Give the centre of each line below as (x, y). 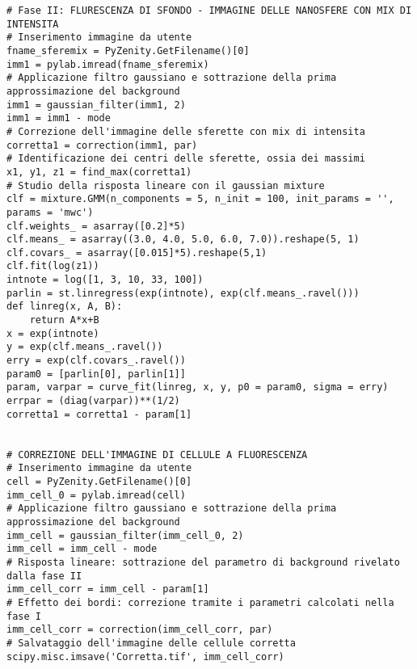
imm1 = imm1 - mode (59, 118)
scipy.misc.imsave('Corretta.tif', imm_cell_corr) (145, 656)
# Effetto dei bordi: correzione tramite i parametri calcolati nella (200, 602)
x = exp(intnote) (53, 333)
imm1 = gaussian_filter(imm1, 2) (96, 105)
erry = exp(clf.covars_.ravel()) (96, 361)
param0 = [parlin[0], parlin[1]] (96, 374)
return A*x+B (64, 320)
